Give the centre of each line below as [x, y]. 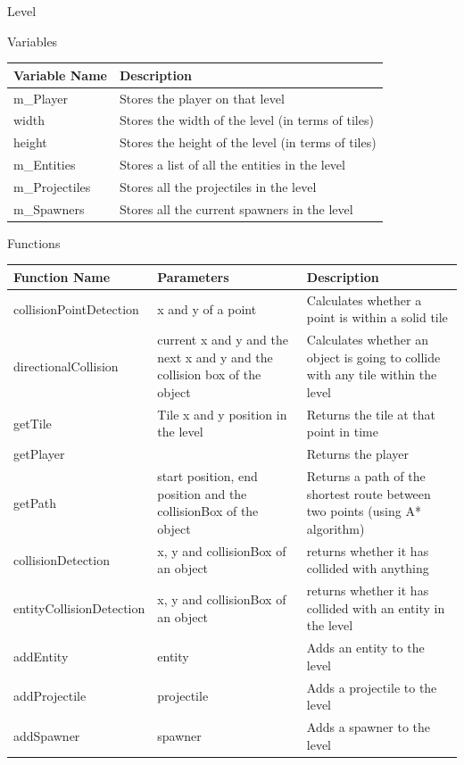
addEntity [41, 657]
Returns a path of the [366, 476]
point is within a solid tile [377, 317]
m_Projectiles [52, 186]
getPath [35, 502]
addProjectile [50, 696]
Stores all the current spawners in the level [236, 208]
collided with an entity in [376, 607]
